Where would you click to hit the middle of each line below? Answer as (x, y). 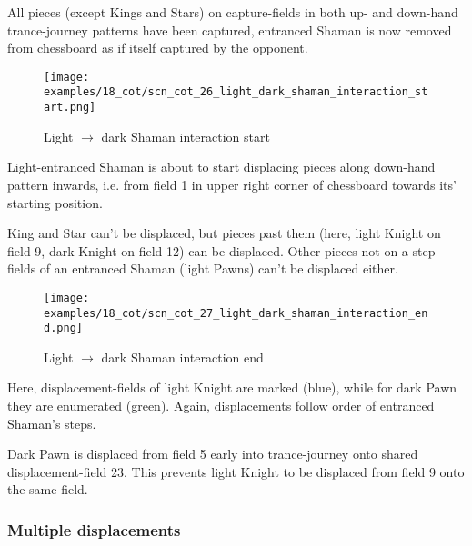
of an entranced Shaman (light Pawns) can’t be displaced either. (219, 268)
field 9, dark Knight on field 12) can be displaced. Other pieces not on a (208, 250)
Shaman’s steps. (52, 423)
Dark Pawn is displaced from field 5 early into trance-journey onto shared (213, 454)
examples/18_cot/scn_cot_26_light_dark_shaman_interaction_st (236, 92)
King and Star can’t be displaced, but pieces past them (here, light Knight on (224, 233)
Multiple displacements (94, 529)
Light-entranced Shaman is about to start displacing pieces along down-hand (221, 167)
